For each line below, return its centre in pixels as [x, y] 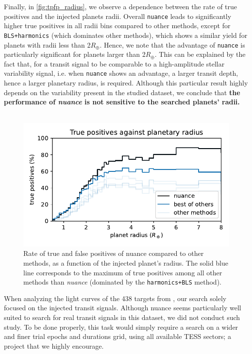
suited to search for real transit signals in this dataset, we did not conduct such [122, 317]
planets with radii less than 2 [47, 44]
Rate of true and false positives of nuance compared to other [114, 253]
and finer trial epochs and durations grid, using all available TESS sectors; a [118, 336]
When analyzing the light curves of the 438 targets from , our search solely [115, 298]
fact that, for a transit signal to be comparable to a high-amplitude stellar [114, 63]
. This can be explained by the [200, 54]
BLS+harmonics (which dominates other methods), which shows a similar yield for [126, 35]
